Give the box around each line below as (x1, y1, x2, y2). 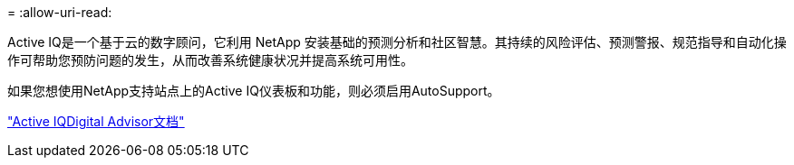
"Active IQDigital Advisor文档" (7, 114, 185, 129)
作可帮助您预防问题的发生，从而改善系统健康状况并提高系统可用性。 (7, 52, 413, 68)
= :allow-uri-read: (7, 5, 112, 20)
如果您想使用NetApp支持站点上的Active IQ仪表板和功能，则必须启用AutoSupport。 (7, 83, 500, 98)
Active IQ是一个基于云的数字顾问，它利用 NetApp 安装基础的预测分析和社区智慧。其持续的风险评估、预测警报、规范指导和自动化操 (7, 34, 787, 50)
